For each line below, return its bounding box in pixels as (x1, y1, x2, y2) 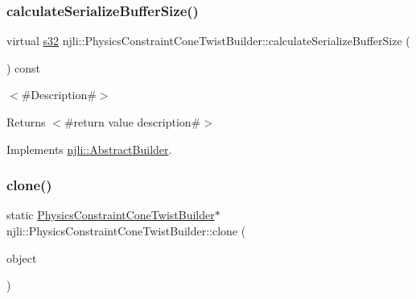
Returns (6, 114, 46, 130)
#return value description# (64, 114, 201, 130)
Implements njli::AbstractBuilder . (6, 140, 172, 157)
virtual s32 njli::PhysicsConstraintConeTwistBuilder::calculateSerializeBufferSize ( (6, 32, 410, 49)
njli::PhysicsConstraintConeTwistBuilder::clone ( (6, 222, 246, 239)
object (6, 249, 37, 266)
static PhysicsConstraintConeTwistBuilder (6, 206, 215, 223)
